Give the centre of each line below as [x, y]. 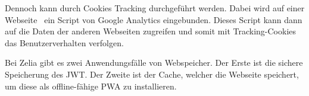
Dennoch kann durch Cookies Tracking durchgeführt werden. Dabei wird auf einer [155, 8]
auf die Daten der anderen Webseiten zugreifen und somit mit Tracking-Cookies [151, 31]
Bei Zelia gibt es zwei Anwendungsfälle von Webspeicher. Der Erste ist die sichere [154, 63]
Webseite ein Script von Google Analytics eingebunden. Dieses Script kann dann [154, 19]
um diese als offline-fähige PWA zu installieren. [91, 86]
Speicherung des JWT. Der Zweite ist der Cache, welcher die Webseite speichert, [152, 74]
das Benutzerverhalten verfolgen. [64, 42]
